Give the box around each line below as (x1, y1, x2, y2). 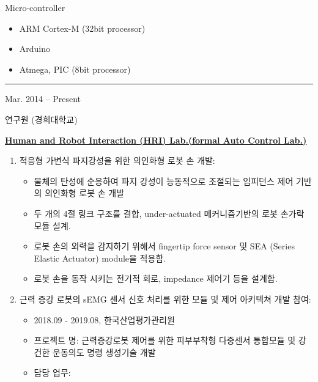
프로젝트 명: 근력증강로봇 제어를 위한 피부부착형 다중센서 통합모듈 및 (34, 334, 296, 347)
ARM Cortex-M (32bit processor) (19, 21, 146, 34)
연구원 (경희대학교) (5, 112, 78, 125)
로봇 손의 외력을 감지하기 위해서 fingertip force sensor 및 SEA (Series (34, 240, 295, 252)
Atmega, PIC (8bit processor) (19, 62, 131, 75)
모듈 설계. (34, 219, 71, 232)
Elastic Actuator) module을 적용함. (34, 251, 166, 264)
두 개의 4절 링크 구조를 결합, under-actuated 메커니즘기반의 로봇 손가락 (34, 207, 305, 219)
